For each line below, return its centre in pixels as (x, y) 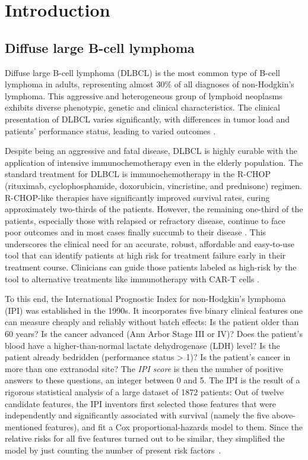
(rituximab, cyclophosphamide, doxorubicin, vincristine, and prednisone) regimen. (154, 185)
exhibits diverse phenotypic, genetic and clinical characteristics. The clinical (142, 107)
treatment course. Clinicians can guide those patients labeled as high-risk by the (151, 267)
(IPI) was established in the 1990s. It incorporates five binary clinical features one (154, 310)
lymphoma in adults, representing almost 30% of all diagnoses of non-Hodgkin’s (150, 84)
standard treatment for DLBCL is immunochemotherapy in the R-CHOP (138, 174)
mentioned (24, 426)
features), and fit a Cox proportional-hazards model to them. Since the (174, 426)
